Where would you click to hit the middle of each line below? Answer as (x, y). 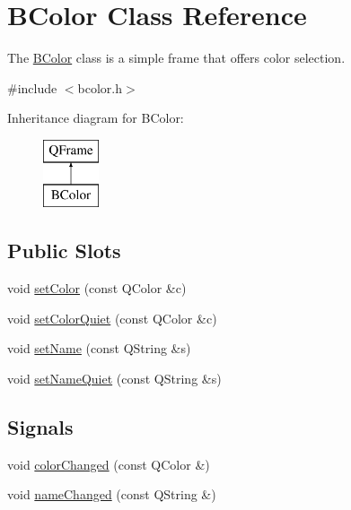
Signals (40, 427)
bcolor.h (100, 87)
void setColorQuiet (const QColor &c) (112, 318)
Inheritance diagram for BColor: (96, 118)
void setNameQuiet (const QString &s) (114, 379)
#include (32, 87)
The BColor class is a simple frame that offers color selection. (176, 58)
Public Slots (64, 251)
